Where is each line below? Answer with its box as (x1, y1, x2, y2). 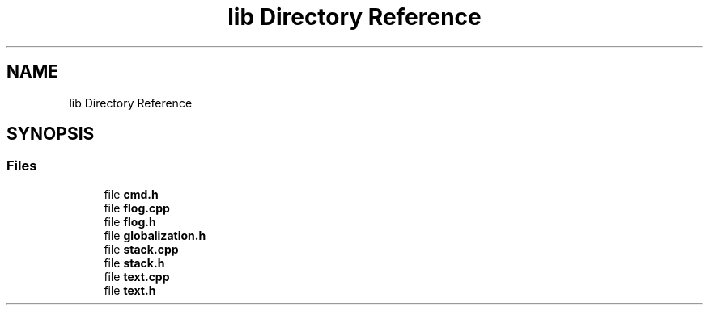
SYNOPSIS (6, 124, 95, 145)
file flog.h (104, 214, 156, 229)
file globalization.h (104, 228, 206, 242)
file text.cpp (104, 269, 170, 284)
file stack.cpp (104, 242, 179, 256)
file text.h (104, 283, 156, 297)
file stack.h (104, 255, 165, 270)
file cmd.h (104, 187, 159, 201)
